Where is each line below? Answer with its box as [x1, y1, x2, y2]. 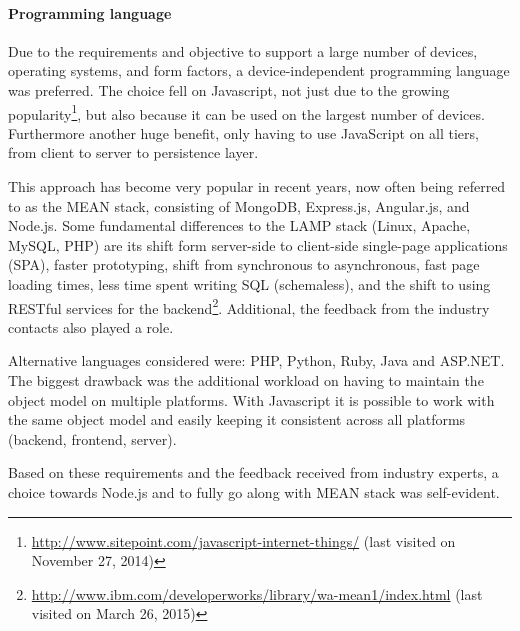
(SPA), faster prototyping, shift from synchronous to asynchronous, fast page [8, 254, 480, 275]
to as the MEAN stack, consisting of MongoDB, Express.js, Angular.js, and [8, 195, 470, 216]
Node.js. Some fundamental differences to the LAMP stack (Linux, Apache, [8, 215, 471, 236]
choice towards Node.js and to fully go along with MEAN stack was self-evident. [8, 481, 500, 502]
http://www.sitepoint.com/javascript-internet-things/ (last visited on [31, 530, 456, 551]
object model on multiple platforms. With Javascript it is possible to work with [8, 389, 495, 410]
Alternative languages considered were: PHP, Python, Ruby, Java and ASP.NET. [8, 350, 505, 371]
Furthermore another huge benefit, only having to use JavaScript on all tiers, [8, 122, 479, 143]
